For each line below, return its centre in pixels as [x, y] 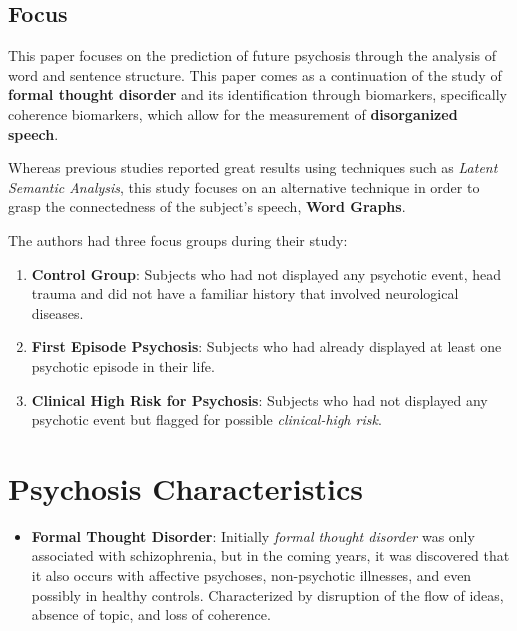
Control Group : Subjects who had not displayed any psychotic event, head [266, 273]
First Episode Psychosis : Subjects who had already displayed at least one [266, 346]
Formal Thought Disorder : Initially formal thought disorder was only [253, 535]
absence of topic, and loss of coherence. [151, 614]
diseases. [57, 312]
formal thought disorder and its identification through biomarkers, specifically [258, 94]
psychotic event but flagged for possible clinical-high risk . [206, 419]
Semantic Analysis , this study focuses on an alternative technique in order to [244, 186]
